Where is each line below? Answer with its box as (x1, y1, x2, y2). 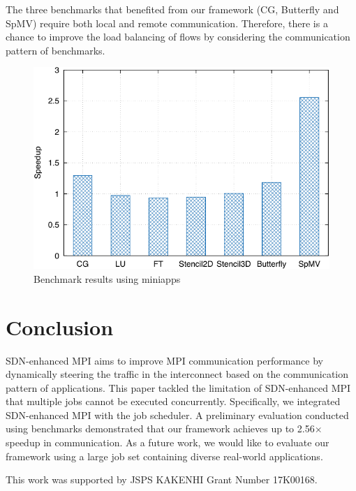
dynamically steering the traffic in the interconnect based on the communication (6, 367, 349, 381)
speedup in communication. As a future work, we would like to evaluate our (6, 435, 329, 450)
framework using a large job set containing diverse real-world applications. (6, 448, 323, 463)
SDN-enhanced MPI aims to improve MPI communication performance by (6, 353, 323, 367)
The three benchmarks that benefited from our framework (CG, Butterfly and (6, 2, 339, 16)
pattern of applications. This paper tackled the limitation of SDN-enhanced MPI (6, 380, 351, 395)
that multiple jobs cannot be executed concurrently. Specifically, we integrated (6, 394, 341, 409)
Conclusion (6, 312, 114, 341)
